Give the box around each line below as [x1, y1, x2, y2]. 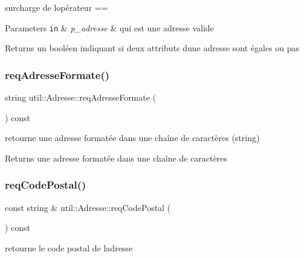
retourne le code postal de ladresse [5, 241, 133, 254]
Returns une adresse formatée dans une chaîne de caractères [5, 151, 227, 164]
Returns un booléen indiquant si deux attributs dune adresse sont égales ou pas [5, 42, 300, 54]
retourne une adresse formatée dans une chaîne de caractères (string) [5, 131, 260, 144]
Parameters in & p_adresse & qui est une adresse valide [5, 21, 214, 34]
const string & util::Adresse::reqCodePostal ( [5, 201, 171, 213]
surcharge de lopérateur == [5, 1, 108, 13]
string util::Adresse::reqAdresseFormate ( [5, 91, 157, 104]
